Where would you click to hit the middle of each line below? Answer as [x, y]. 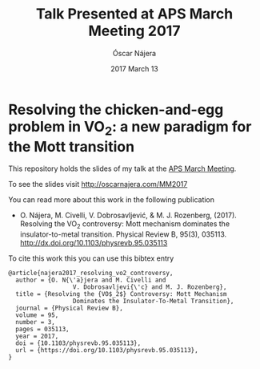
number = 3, [36, 322]
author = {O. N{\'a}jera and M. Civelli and [91, 280]
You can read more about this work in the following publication [111, 200]
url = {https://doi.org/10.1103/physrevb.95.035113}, [107, 351]
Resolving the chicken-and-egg [116, 109]
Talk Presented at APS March [134, 14]
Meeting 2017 [134, 31]
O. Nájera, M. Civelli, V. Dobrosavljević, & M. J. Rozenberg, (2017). [128, 215]
